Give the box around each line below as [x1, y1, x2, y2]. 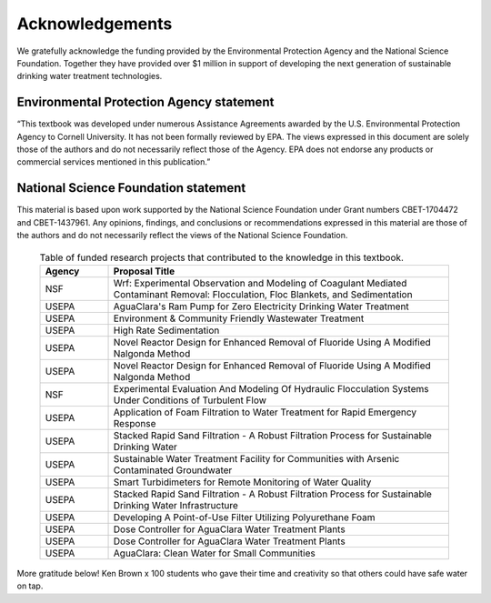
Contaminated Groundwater [113, 464, 233, 477]
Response [113, 417, 156, 429]
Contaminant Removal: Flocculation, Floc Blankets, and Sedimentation [113, 287, 413, 300]
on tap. [16, 580, 44, 591]
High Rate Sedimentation [113, 324, 220, 337]
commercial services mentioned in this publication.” [16, 156, 211, 167]
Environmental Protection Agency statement [16, 95, 275, 110]
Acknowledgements [16, 14, 173, 34]
